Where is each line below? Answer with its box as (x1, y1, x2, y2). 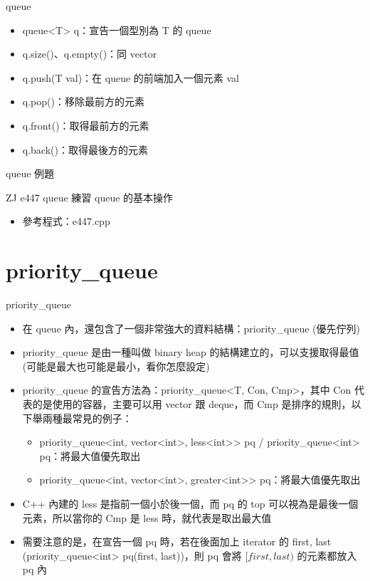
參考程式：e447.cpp (22, 214, 110, 229)
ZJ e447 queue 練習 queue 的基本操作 (6, 189, 174, 204)
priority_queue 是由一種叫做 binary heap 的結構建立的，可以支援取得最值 (22, 345, 359, 360)
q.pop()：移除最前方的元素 (22, 94, 144, 109)
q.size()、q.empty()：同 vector (22, 46, 157, 61)
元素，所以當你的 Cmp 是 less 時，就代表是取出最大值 (22, 510, 272, 525)
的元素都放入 (297, 548, 357, 562)
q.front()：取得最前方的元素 (22, 117, 149, 132)
